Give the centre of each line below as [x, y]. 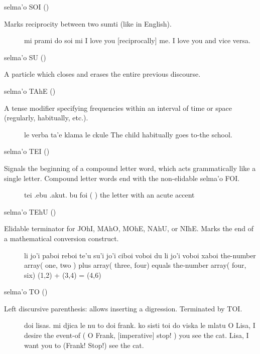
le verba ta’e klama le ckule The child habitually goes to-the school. [128, 134]
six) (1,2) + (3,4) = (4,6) [63, 275]
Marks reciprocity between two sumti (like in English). [88, 23]
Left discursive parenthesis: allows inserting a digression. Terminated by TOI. [123, 308]
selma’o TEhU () [30, 211]
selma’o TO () [26, 292]
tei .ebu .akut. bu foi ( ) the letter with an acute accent [109, 195]
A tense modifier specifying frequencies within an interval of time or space [118, 108]
